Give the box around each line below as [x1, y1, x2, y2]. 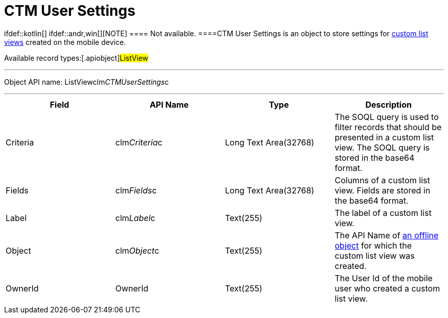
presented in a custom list [334, 132, 434, 142]
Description [365, 99, 412, 110]
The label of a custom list [334, 207, 432, 218]
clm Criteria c [115, 137, 163, 148]
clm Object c [115, 245, 160, 256]
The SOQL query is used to [334, 111, 439, 122]
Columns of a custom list [334, 175, 430, 185]
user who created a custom [334, 283, 440, 293]
